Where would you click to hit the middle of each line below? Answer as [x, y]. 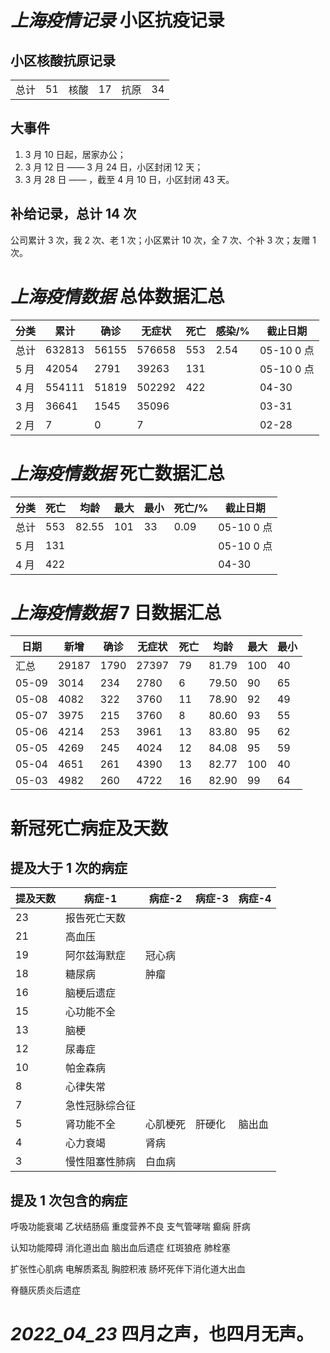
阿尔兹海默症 [96, 956]
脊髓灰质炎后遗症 [45, 1290]
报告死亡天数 [96, 918]
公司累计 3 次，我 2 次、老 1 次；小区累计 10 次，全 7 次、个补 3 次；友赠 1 [163, 240]
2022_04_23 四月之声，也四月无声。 [162, 1334]
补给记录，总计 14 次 [73, 214]
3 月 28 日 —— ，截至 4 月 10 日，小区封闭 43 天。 [129, 179]
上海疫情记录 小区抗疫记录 [117, 20]
